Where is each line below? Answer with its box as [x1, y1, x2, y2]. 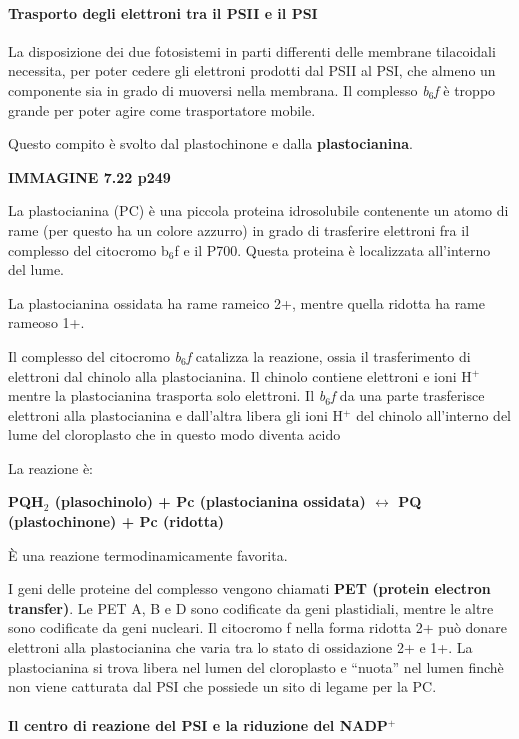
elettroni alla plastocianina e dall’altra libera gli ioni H [8, 404, 344, 425]
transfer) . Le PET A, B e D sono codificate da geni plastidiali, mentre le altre [8, 597, 494, 618]
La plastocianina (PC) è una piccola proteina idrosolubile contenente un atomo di [8, 200, 509, 221]
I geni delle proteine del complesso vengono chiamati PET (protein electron [8, 578, 491, 599]
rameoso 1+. [8, 312, 85, 333]
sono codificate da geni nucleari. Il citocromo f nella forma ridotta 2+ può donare [8, 617, 507, 638]
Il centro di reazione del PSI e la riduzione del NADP [8, 715, 388, 736]
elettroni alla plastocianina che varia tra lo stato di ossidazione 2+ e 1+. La [8, 637, 473, 658]
